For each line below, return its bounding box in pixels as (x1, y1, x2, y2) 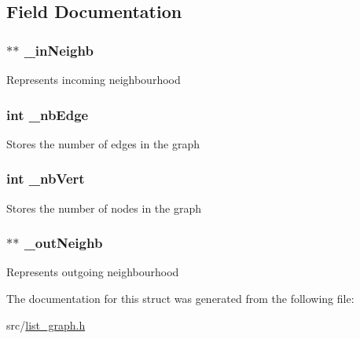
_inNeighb (24, 40, 94, 60)
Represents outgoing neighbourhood (6, 264, 179, 280)
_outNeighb (24, 233, 103, 253)
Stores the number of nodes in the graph (6, 199, 202, 216)
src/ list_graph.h (6, 316, 86, 333)
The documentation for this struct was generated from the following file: (6, 290, 354, 307)
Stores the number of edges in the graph (6, 135, 200, 151)
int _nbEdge (6, 104, 89, 124)
